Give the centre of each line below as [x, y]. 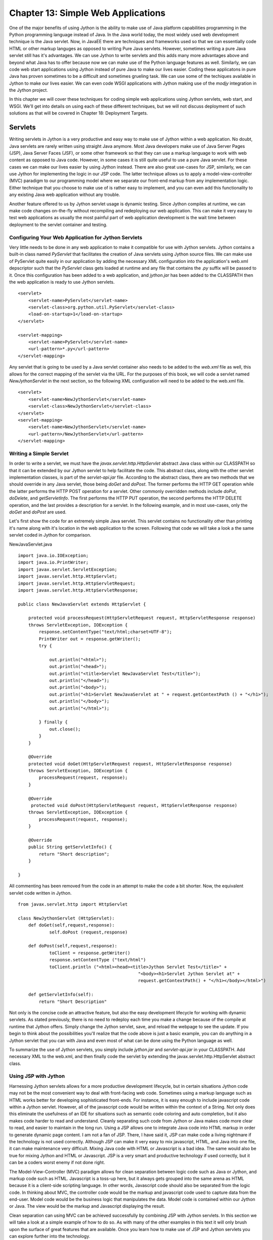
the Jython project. [28, 90]
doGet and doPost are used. [38, 512]
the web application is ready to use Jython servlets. [62, 282]
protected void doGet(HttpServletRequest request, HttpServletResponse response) [130, 764]
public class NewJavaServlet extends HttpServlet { [82, 604]
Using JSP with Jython [37, 1076]
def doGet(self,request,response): [71, 925]
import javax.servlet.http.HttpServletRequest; [77, 583]
